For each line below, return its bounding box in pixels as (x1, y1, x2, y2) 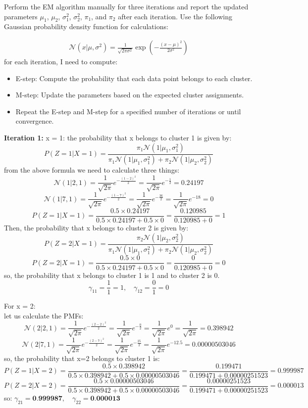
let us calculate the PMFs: (4, 310, 84, 320)
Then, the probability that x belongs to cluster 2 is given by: (4, 223, 189, 233)
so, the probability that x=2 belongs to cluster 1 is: (4, 353, 160, 363)
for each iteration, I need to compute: (4, 56, 118, 67)
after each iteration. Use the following (118, 11, 232, 21)
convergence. (15, 116, 54, 126)
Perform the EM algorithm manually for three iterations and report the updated (4, 1, 249, 11)
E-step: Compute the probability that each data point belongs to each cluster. (15, 73, 253, 83)
